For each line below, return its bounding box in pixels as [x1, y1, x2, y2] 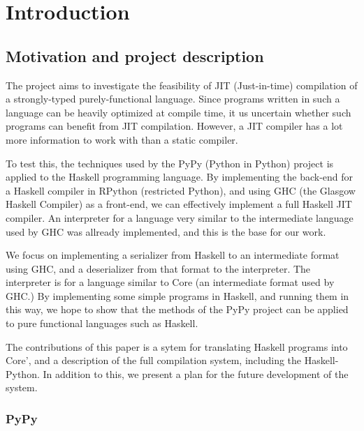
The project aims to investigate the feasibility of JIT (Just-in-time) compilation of [6, 77, 358, 92]
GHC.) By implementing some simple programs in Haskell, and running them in [6, 288, 349, 303]
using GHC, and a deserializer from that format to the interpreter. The [6, 261, 311, 275]
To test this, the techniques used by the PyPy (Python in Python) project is [6, 156, 334, 170]
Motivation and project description [6, 45, 264, 66]
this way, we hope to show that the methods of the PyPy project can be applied [6, 302, 349, 317]
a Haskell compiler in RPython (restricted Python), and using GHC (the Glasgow [6, 183, 356, 197]
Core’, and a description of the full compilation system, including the [6, 353, 302, 368]
